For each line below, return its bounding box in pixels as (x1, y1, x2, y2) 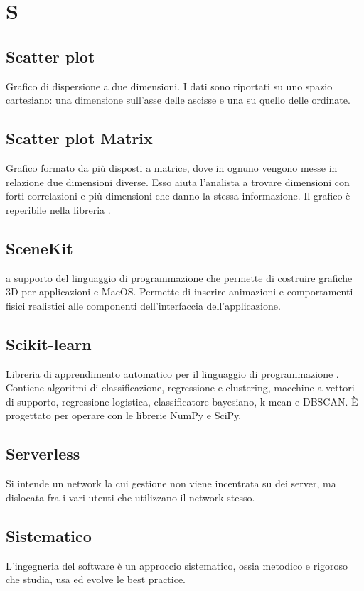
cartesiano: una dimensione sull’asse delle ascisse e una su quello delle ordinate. (6, 92, 350, 107)
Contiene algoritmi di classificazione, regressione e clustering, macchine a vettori (6, 380, 355, 395)
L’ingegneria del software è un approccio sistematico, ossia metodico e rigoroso (6, 558, 348, 573)
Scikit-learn (6, 332, 92, 354)
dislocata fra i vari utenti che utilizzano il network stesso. (6, 489, 255, 504)
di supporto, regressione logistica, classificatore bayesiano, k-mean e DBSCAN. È (6, 394, 358, 408)
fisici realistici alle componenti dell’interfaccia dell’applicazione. (6, 298, 281, 313)
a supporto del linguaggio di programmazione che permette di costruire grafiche (6, 270, 353, 285)
